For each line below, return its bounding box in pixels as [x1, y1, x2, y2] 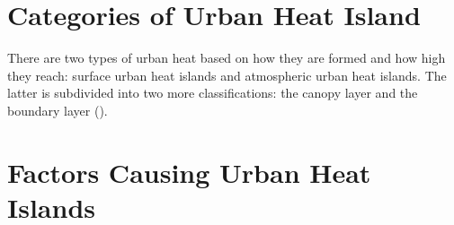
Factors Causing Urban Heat [7, 153, 371, 190]
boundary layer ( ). [7, 100, 108, 119]
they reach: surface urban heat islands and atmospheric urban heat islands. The [7, 65, 447, 84]
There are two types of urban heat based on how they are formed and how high [7, 48, 446, 67]
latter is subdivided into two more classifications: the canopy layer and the [7, 83, 418, 102]
